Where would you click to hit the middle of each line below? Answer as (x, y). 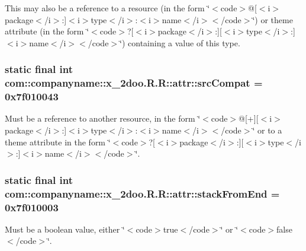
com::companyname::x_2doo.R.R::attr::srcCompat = (134, 83)
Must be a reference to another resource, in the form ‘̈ (103, 118)
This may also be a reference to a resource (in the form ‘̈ (107, 8)
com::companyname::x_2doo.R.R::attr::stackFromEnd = (142, 193)
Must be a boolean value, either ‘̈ (65, 229)
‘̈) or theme (273, 19)
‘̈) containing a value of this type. (180, 42)
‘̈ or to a (267, 130)
